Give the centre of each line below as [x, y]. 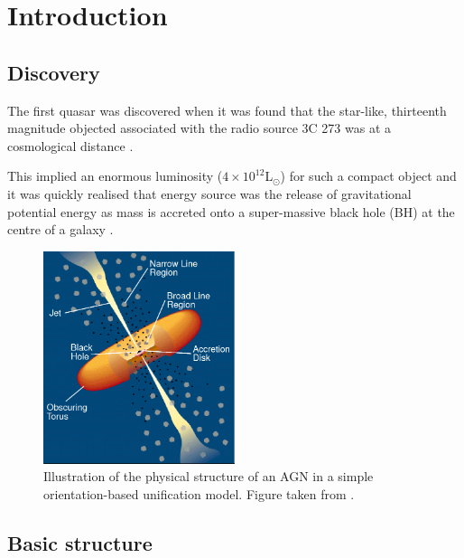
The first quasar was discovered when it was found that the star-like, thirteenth [227, 110]
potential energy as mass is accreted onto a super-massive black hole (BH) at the [231, 211]
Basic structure [80, 542]
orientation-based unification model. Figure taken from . [199, 493]
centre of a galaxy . [60, 229]
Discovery [54, 72]
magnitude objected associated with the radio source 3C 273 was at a [200, 128]
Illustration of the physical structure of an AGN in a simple [209, 476]
